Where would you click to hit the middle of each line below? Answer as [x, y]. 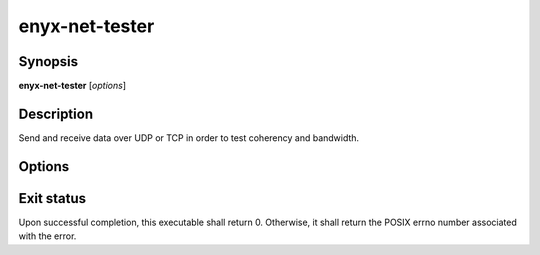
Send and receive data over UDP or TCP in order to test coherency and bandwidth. [189, 137]
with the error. [47, 236]
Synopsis [48, 61]
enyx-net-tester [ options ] [72, 86]
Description [56, 113]
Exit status [52, 198]
